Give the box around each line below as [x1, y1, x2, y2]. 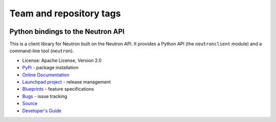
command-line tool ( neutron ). [9, 48, 74, 54]
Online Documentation [22, 72, 70, 78]
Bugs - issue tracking [22, 93, 67, 99]
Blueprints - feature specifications [22, 86, 94, 92]
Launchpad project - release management [22, 79, 111, 85]
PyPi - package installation [22, 65, 79, 71]
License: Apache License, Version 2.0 [22, 57, 102, 64]
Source [22, 100, 38, 107]
